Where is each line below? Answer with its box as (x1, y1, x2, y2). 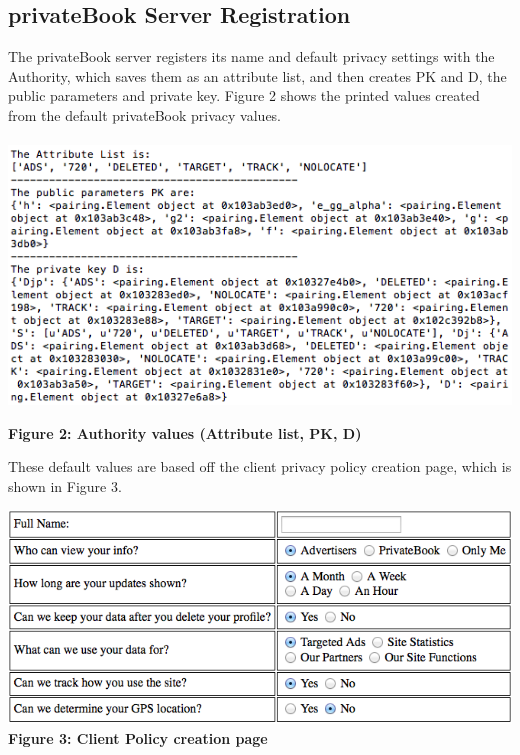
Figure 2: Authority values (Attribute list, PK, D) (8, 422, 362, 443)
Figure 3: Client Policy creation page (8, 727, 268, 748)
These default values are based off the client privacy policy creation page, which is (8, 456, 512, 477)
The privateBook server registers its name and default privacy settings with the (8, 46, 495, 67)
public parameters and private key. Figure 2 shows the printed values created (8, 85, 480, 106)
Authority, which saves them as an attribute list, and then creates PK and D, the (8, 65, 507, 86)
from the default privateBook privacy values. (8, 104, 282, 125)
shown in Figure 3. (8, 475, 122, 496)
